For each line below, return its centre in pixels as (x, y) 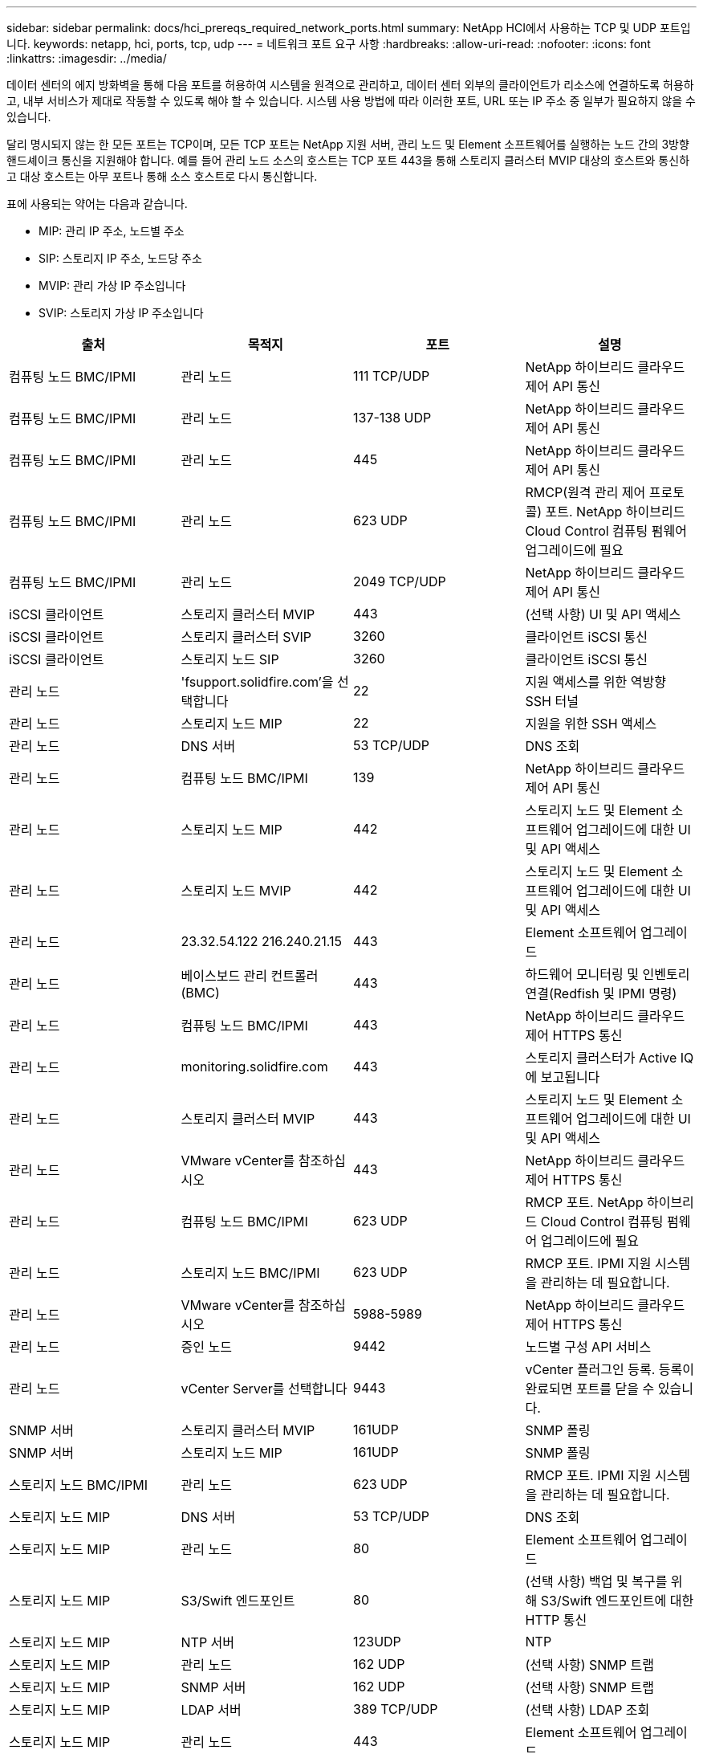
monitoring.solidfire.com (254, 1067)
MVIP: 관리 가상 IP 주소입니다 (112, 286)
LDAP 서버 (211, 1710)
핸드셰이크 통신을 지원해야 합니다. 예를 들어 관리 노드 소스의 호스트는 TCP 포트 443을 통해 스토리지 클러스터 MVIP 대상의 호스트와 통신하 (348, 160)
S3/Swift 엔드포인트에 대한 (617, 1601)
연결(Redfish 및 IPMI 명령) (601, 993)
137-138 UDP (392, 418)
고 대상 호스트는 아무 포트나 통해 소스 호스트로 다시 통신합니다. (162, 176)
